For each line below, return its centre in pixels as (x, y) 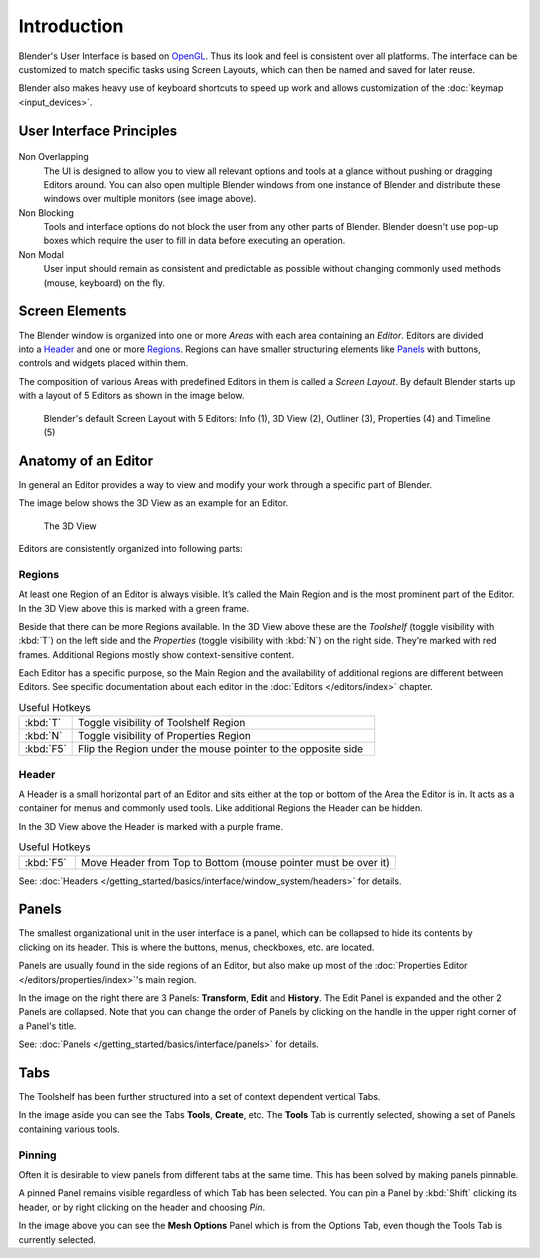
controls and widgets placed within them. (103, 363)
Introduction (71, 26)
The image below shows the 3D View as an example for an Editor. (153, 503)
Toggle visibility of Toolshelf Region (162, 723)
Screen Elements (72, 311)
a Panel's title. (47, 1026)
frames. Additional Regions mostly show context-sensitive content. (156, 654)
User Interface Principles (98, 130)
